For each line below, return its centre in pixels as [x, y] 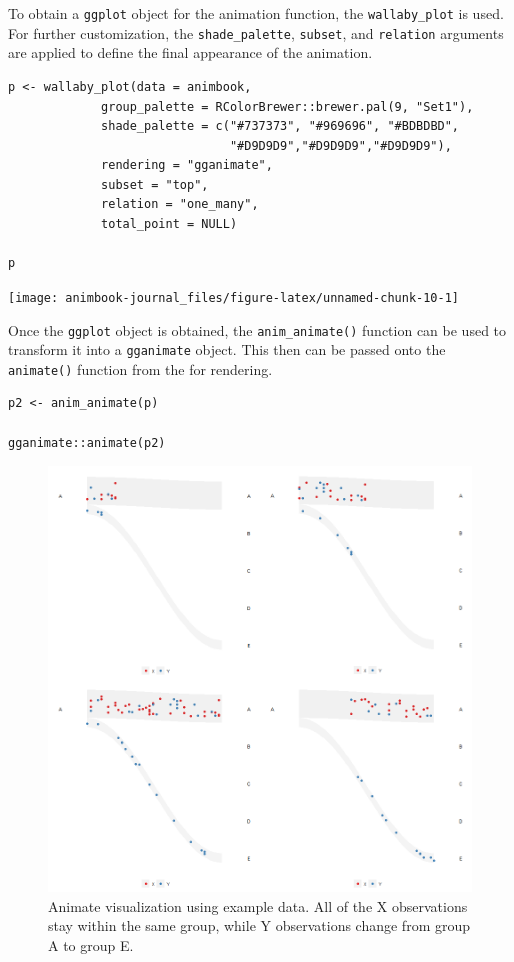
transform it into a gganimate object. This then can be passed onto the [227, 349]
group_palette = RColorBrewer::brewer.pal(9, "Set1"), [287, 106]
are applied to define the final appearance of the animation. [190, 52]
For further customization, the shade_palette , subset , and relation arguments [256, 32]
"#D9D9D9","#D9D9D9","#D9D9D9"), [340, 145]
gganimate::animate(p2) [87, 442]
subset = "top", [155, 184]
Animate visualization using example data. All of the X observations [258, 905]
